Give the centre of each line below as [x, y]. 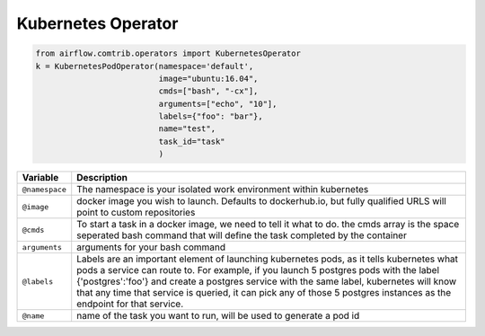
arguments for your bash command [151, 247]
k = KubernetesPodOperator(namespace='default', [145, 66]
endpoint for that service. [130, 304]
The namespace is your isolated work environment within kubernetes [223, 190]
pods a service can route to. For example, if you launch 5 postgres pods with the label [258, 270]
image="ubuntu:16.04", [208, 78]
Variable [40, 178]
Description [102, 178]
